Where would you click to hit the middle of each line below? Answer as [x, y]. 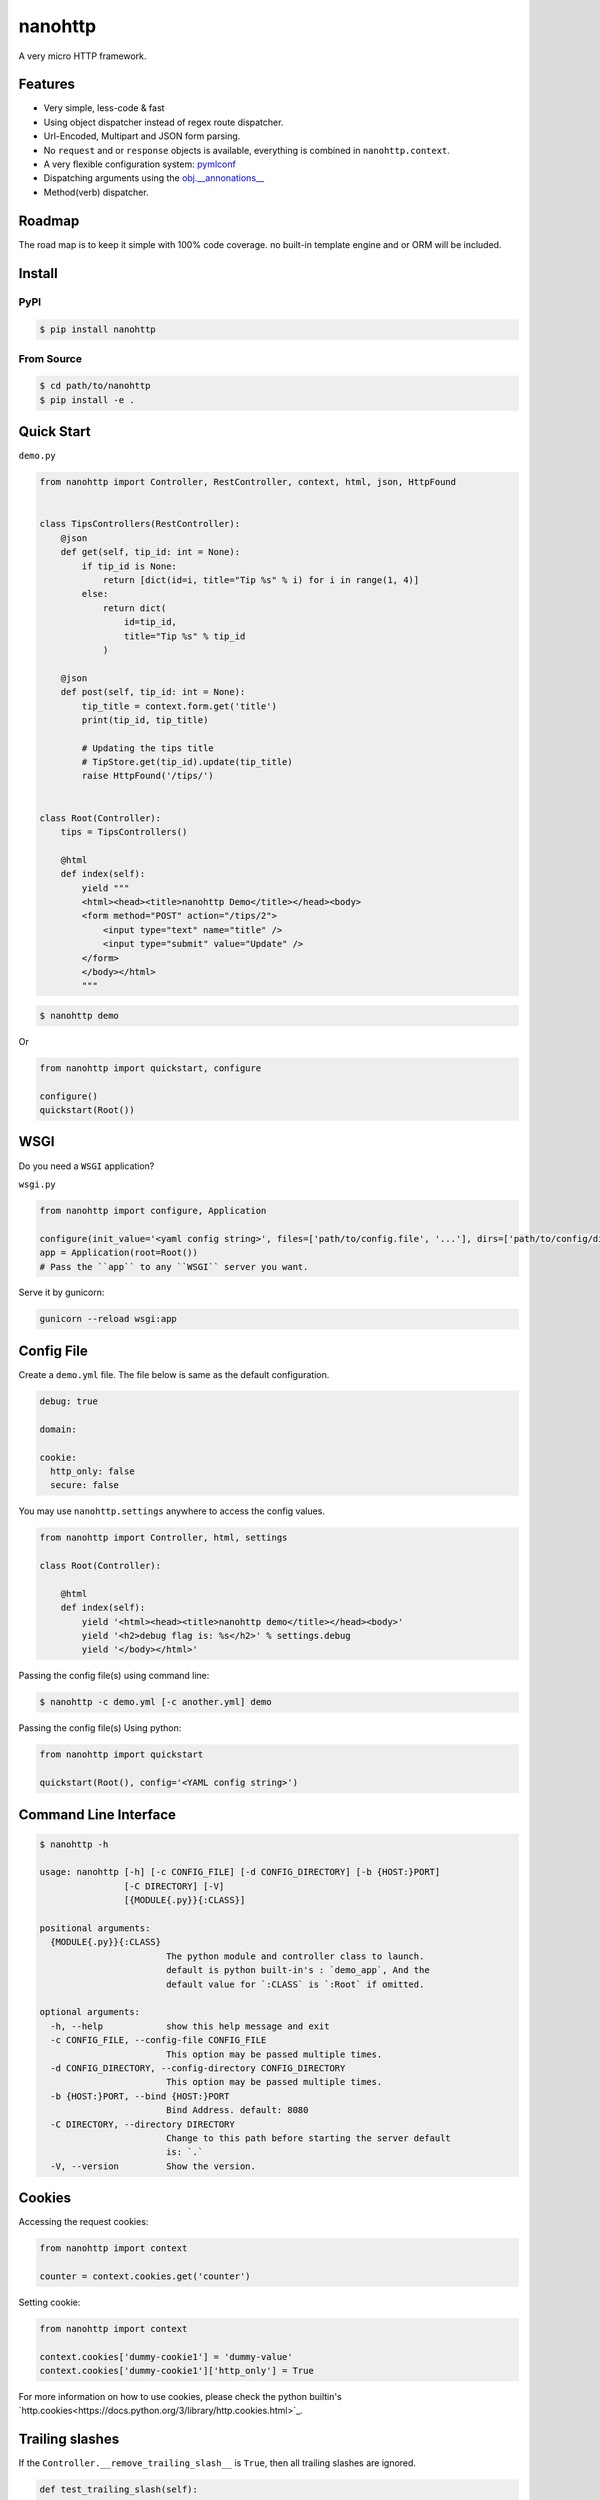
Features [46, 84]
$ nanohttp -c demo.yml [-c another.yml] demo [155, 1702]
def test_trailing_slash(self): [119, 2489]
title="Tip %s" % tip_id [184, 636]
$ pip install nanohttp [98, 329]
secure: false [85, 1485]
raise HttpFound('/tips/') [147, 776]
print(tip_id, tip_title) [145, 719]
